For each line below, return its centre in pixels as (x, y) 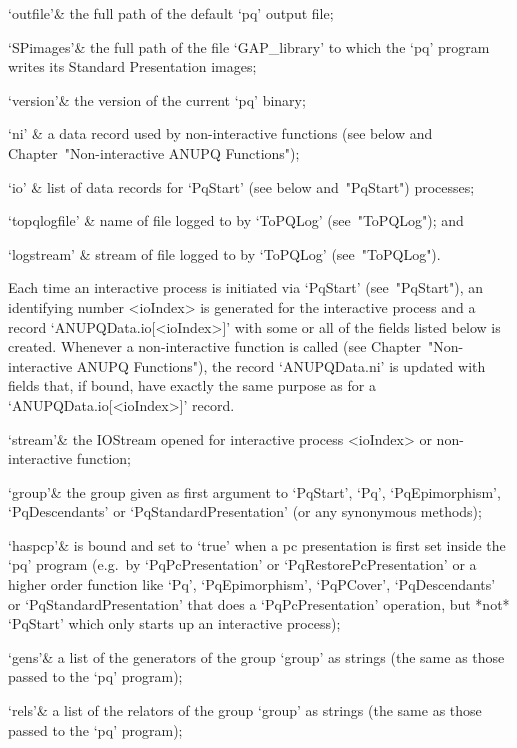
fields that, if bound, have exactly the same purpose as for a (192, 385)
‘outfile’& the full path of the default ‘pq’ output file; (171, 13)
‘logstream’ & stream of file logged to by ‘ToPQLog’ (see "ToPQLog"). (224, 253)
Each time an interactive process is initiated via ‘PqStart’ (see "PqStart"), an (246, 287)
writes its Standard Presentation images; (132, 66)
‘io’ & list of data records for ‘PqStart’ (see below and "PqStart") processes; (241, 186)
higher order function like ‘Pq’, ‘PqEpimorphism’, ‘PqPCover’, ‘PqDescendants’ (252, 584)
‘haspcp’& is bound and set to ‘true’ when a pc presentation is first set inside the (257, 544)
